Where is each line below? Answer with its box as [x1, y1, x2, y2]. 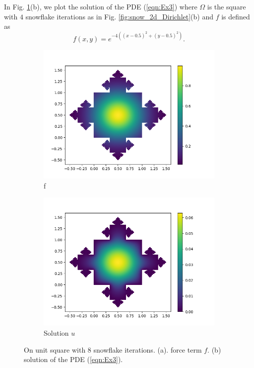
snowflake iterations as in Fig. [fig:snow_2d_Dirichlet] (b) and [25, 11, 213, 21]
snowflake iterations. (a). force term [93, 344, 202, 355]
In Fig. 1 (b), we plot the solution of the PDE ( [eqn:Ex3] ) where [4, 1, 197, 11]
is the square [207, 1, 246, 11]
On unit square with [24, 344, 86, 355]
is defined [221, 11, 250, 21]
